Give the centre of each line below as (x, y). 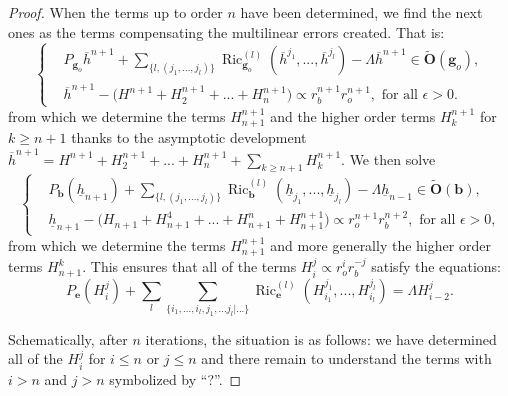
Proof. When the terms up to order (115, 12)
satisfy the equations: (436, 266)
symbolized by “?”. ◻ (175, 378)
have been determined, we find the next (361, 12)
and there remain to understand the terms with (346, 358)
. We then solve (388, 158)
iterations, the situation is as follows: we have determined (321, 338)
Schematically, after (68, 338)
